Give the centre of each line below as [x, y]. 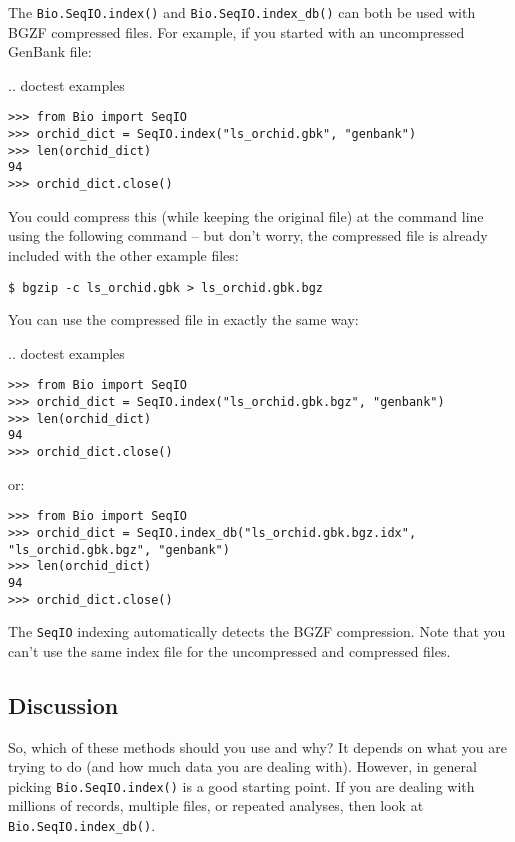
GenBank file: [50, 51]
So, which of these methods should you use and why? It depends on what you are [257, 746]
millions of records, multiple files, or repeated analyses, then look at [216, 805]
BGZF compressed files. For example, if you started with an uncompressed [236, 31]
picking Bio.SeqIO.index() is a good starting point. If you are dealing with [241, 785]
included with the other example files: [123, 254]
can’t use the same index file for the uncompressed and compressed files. [229, 650]
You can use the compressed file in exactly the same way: [183, 319]
